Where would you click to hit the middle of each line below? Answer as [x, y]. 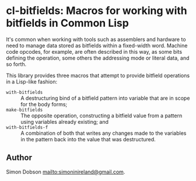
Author [19, 158]
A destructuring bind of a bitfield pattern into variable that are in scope [105, 98]
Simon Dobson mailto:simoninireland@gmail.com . [66, 172]
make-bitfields [24, 110]
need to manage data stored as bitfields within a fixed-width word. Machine [97, 46]
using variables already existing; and [65, 121]
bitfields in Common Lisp [68, 23]
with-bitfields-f [27, 127]
